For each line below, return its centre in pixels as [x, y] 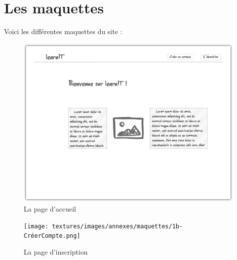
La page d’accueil [50, 209]
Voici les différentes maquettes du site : [63, 31]
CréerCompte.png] [52, 236]
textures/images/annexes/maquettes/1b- [118, 226]
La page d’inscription [56, 251]
